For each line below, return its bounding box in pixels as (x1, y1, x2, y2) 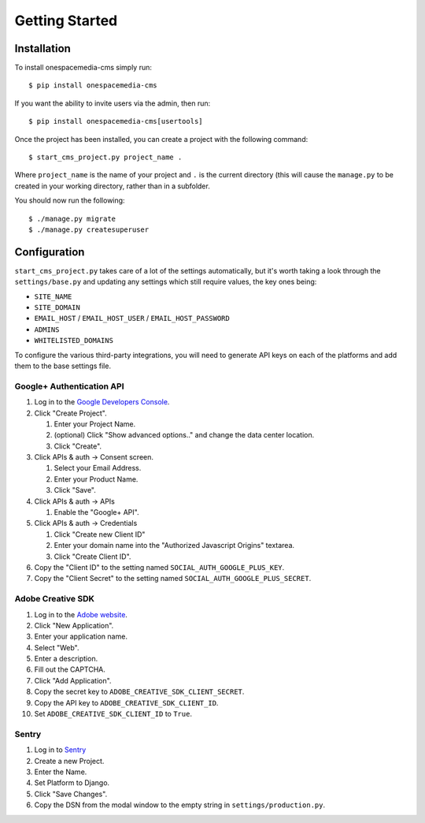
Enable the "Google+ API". (54, 508, 139, 517)
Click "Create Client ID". (54, 552, 131, 561)
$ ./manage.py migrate (28, 214, 116, 223)
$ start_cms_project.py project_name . (28, 153, 183, 162)
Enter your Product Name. (54, 474, 139, 484)
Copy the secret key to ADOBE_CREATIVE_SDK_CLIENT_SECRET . (34, 687, 245, 697)
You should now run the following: (14, 196, 125, 205)
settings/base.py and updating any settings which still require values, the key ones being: (14, 277, 317, 287)
